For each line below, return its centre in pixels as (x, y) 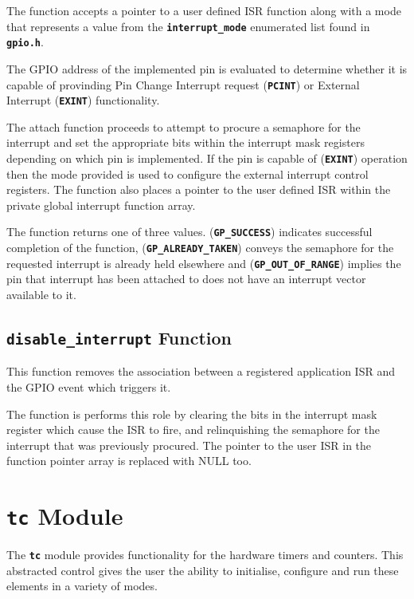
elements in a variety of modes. (82, 586)
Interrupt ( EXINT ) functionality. (83, 100)
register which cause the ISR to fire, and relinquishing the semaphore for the (193, 430)
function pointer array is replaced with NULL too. (129, 461)
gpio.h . (25, 42)
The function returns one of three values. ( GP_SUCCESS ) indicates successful (189, 232)
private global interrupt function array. (101, 205)
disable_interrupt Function (119, 337)
